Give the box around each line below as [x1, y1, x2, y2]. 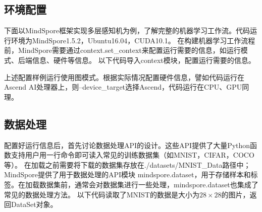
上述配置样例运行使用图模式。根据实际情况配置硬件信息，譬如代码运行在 [4, 72, 244, 82]
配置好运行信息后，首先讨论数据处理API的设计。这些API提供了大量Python [4, 139, 250, 150]
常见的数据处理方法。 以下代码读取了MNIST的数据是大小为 [4, 189, 199, 199]
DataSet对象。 [11, 199, 58, 209]
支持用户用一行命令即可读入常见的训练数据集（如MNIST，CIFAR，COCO [11, 150, 254, 160]
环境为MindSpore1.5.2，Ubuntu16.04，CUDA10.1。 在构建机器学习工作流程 [11, 35, 255, 45]
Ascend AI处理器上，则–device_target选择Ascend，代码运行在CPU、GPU [4, 82, 242, 92]
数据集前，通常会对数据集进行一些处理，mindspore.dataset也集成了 [39, 179, 258, 189]
